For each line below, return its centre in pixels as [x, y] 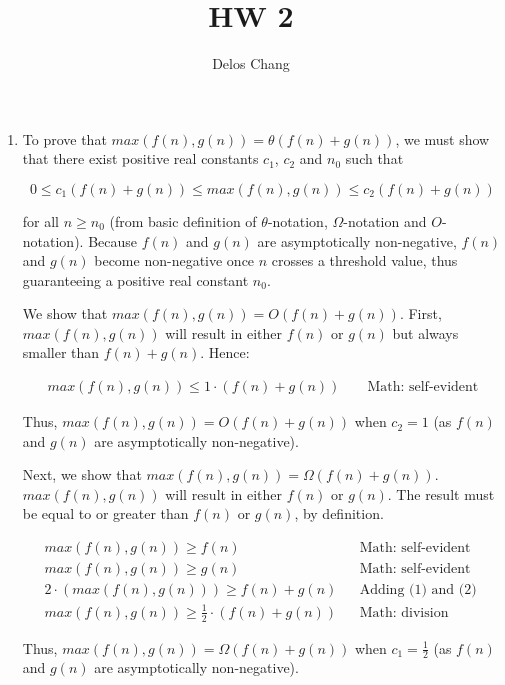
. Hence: [225, 352]
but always [425, 332]
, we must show [442, 138]
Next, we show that [82, 474]
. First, [420, 313]
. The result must [441, 493]
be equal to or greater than [105, 513]
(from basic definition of [183, 220]
